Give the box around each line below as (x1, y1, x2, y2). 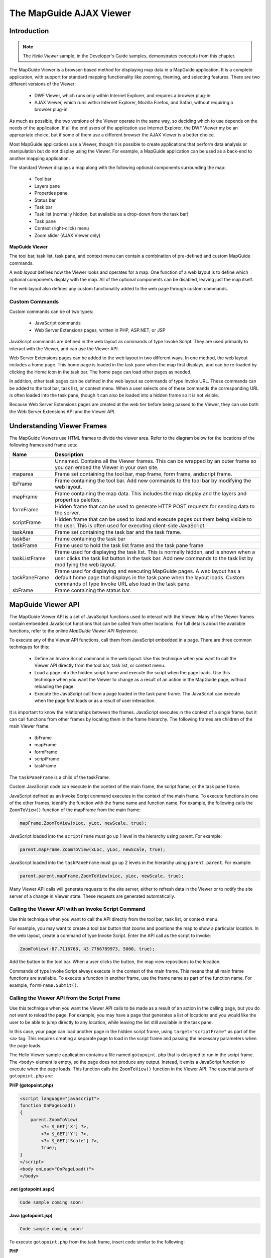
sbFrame (12, 587, 34, 594)
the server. (55, 509, 80, 516)
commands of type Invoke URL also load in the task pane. (55, 580, 191, 587)
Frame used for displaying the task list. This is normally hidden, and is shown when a (55, 548, 255, 556)
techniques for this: (9, 644, 50, 650)
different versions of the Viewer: (9, 81, 76, 87)
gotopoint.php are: (9, 1073, 53, 1079)
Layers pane (34, 183, 60, 189)
